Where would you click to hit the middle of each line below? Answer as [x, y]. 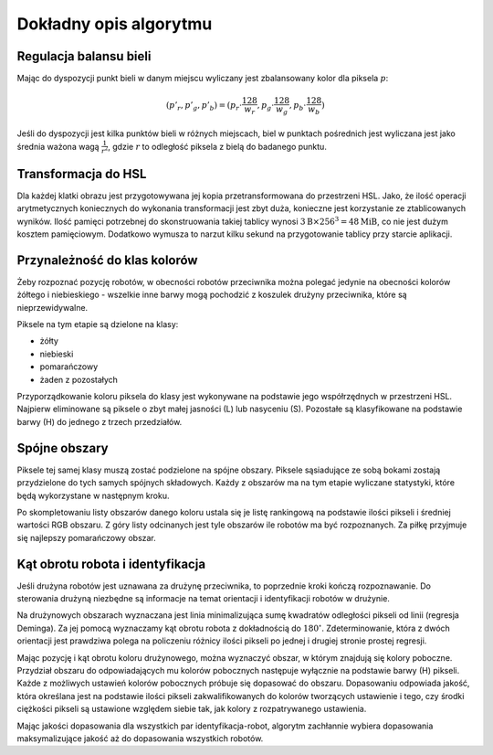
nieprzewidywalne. [52, 307]
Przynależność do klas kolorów [107, 260]
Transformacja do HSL [82, 174]
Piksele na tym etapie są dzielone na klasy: [98, 324]
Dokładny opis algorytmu [115, 24]
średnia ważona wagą [58, 146]
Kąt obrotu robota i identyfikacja [111, 564]
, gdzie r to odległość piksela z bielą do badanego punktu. [218, 146]
